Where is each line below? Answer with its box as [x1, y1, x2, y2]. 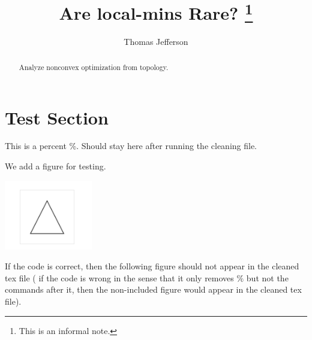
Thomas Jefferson [124, 35, 188, 48]
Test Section [5, 105, 109, 129]
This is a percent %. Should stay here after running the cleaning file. [5, 139, 257, 152]
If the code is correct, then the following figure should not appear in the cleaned [5, 260, 299, 272]
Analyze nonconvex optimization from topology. [19, 62, 169, 72]
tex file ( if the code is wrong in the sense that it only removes [5, 271, 234, 284]
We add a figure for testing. [5, 160, 106, 172]
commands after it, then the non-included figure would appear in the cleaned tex [5, 283, 302, 296]
